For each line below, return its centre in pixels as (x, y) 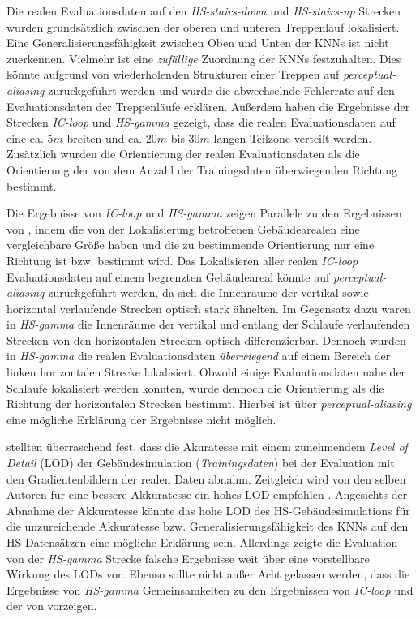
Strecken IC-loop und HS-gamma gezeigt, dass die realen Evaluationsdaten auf (201, 122)
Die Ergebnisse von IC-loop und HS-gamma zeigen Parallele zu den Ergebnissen (204, 213)
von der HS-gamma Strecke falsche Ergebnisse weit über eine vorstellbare (188, 558)
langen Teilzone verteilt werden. (293, 138)
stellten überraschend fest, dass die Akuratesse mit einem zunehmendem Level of (207, 447)
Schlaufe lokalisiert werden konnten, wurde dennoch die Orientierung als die (195, 387)
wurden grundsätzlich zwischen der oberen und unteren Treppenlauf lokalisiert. (203, 26)
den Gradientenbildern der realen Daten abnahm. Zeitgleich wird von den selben (206, 478)
